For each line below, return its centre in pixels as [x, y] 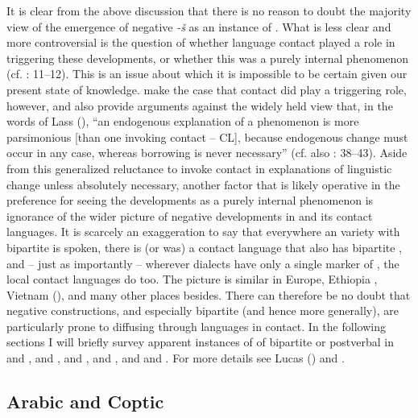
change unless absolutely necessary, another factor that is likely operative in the [203, 184]
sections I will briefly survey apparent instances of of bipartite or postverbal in [200, 342]
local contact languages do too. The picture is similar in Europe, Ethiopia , [192, 279]
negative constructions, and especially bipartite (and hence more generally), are [203, 310]
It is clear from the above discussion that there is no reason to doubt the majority [209, 10]
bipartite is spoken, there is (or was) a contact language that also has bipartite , [204, 247]
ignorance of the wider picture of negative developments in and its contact [190, 215]
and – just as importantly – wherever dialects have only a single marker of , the [203, 263]
